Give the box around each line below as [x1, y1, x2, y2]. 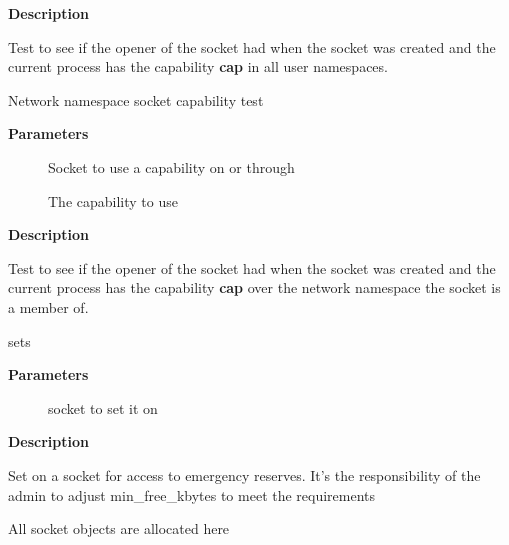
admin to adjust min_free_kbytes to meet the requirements [8, 484, 376, 505]
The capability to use [48, 190, 178, 211]
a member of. [8, 296, 89, 317]
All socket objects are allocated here [8, 518, 230, 539]
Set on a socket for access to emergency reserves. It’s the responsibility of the [8, 464, 481, 485]
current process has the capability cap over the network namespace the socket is [8, 277, 501, 298]
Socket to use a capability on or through [48, 156, 295, 177]
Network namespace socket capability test [8, 89, 264, 110]
